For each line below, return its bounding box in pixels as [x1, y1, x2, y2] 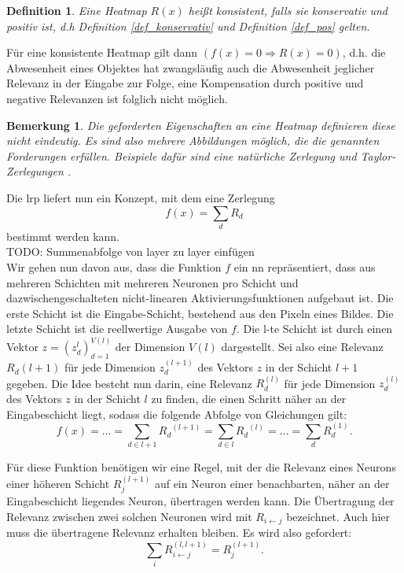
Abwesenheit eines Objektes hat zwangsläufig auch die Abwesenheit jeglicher [6, 59, 375, 76]
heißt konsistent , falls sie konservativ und [188, 2, 387, 18]
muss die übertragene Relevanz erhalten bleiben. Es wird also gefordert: [6, 524, 352, 541]
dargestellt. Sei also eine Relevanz [221, 338, 384, 355]
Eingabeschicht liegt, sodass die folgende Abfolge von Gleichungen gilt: [6, 405, 347, 422]
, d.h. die [342, 44, 386, 61]
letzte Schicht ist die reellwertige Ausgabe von [6, 320, 228, 337]
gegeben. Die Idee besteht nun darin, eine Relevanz [6, 375, 252, 391]
